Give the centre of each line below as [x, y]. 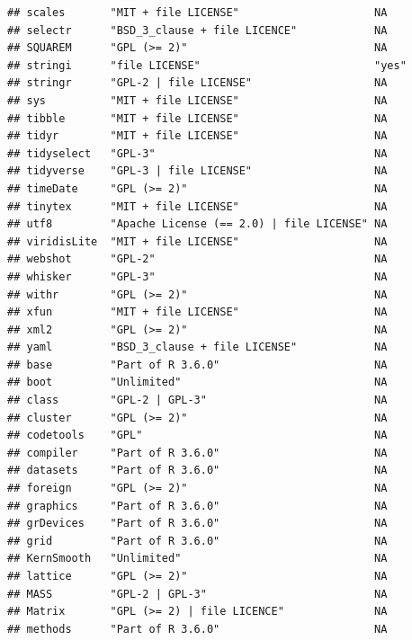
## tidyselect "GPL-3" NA [197, 153]
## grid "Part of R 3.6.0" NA [197, 541]
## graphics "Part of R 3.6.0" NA [197, 506]
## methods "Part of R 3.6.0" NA [197, 629]
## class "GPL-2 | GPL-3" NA [197, 400]
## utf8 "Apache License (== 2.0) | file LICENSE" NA [197, 224]
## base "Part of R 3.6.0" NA [197, 364]
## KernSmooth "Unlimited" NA [197, 559]
